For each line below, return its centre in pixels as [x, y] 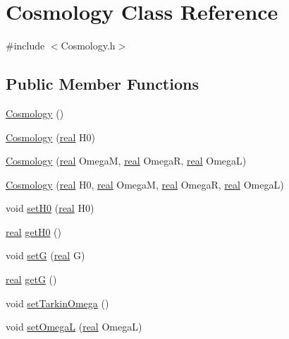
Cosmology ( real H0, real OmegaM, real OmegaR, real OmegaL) [145, 184]
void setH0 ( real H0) [50, 208]
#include [25, 46]
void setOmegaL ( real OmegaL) [74, 327]
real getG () [31, 279]
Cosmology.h [88, 46]
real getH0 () [34, 231]
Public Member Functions [102, 84]
